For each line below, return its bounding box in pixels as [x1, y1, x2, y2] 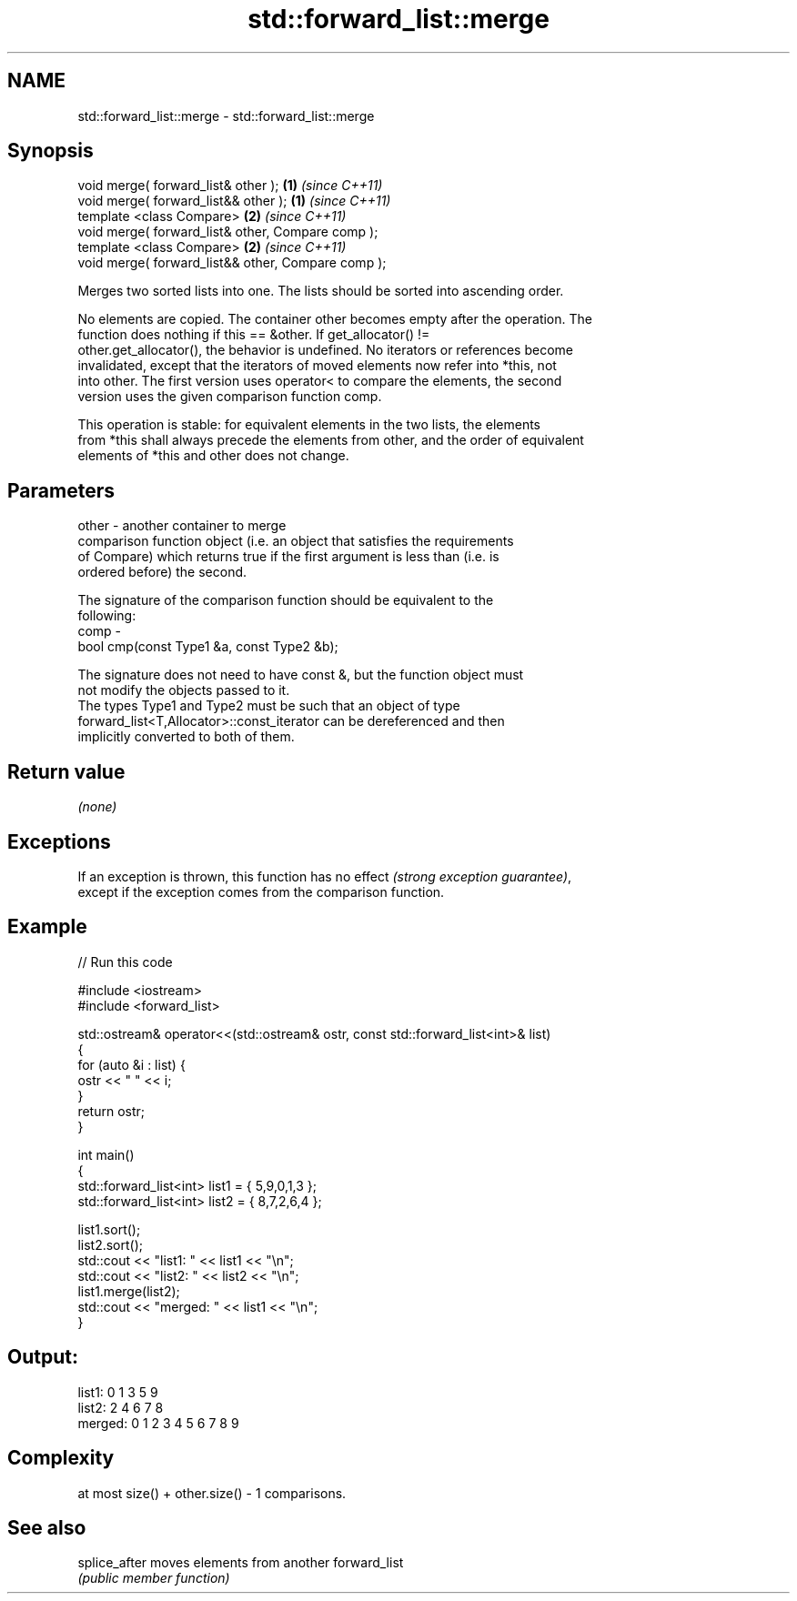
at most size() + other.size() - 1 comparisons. [77, 1485, 347, 1501]
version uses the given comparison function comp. [77, 388, 382, 405]
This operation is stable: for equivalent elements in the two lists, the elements [77, 417, 540, 433]
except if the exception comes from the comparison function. [77, 883, 445, 900]
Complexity [7, 1446, 115, 1470]
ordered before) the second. [77, 564, 247, 580]
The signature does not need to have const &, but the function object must [77, 667, 524, 683]
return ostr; [77, 1103, 146, 1119]
